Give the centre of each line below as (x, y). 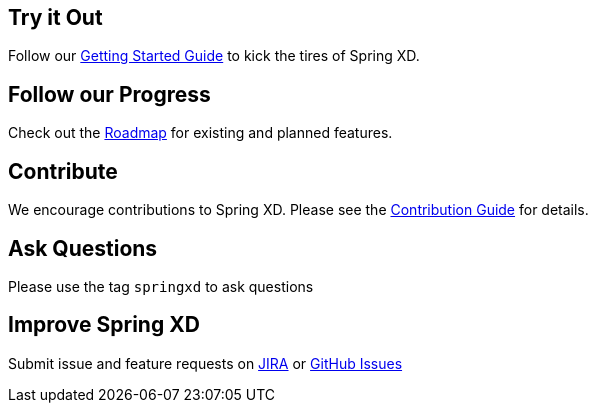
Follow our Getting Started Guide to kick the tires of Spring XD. (214, 56)
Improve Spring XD (104, 325)
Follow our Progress (109, 94)
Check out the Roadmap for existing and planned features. (200, 133)
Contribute (63, 171)
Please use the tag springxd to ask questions (161, 286)
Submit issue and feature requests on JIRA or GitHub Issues (205, 363)
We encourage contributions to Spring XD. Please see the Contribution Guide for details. (298, 210)
